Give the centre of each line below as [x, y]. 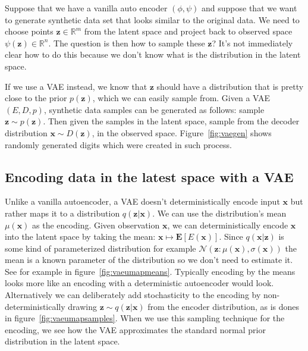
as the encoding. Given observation [96, 225]
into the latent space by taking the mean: [80, 236]
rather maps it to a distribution [62, 213]
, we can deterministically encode [228, 225]
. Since [231, 236]
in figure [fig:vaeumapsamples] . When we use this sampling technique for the [145, 318]
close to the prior [36, 98]
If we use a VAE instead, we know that [76, 86]
